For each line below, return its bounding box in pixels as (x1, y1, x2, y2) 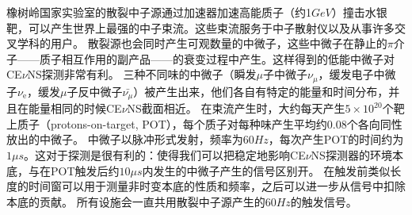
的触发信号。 (290, 193, 357, 209)
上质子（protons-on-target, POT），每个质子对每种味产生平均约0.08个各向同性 (6, 115, 402, 132)
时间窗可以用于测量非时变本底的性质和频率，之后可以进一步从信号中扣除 (28, 178, 406, 194)
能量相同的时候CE (28, 100, 122, 117)
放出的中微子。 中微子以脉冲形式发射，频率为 (6, 131, 243, 148)
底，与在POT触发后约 (6, 162, 120, 179)
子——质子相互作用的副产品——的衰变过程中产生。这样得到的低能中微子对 (6, 50, 395, 67)
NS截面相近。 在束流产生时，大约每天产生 (127, 100, 345, 117)
